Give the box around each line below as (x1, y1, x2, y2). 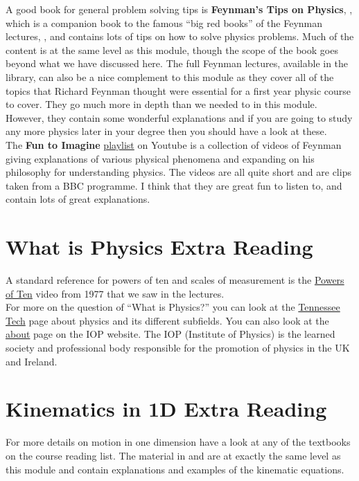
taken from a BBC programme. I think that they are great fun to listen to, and (6, 178, 342, 192)
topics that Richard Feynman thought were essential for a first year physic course (6, 83, 351, 98)
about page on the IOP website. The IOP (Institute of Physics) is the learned (6, 327, 335, 341)
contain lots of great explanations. (6, 192, 150, 206)
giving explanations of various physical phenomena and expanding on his (6, 151, 315, 165)
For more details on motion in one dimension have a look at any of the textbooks (6, 435, 351, 449)
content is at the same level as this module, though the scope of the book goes (6, 42, 338, 57)
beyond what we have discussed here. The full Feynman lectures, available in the (6, 56, 349, 71)
